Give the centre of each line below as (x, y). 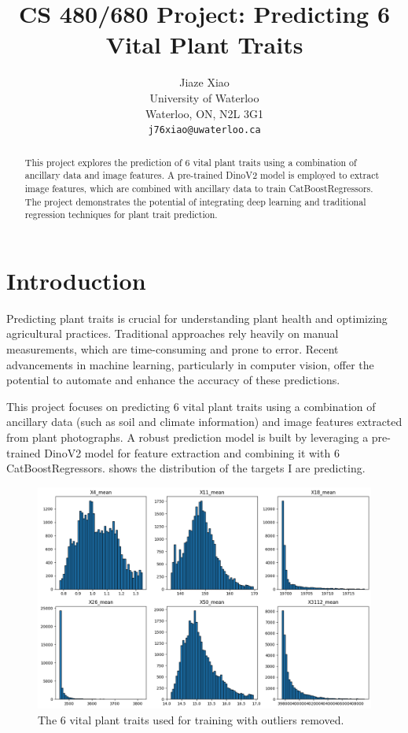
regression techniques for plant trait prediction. (121, 215)
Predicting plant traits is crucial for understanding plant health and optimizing (197, 318)
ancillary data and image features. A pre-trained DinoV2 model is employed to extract (202, 175)
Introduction (76, 280)
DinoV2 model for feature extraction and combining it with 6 (192, 452)
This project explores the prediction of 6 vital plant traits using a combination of (191, 162)
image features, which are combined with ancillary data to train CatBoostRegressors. (199, 188)
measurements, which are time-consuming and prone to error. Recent (173, 348)
